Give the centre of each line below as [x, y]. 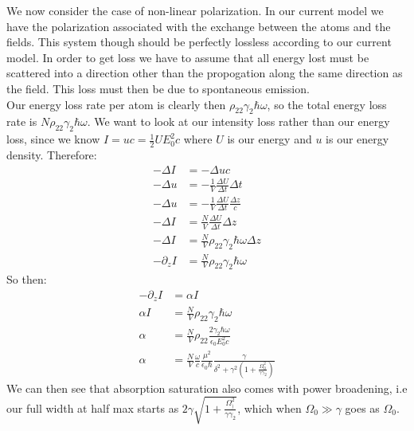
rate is [22, 121]
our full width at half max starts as [93, 407]
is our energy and [269, 139]
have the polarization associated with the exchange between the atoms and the [199, 26]
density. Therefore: [52, 154]
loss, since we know [53, 139]
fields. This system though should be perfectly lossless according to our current [199, 42]
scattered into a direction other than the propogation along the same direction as [205, 73]
